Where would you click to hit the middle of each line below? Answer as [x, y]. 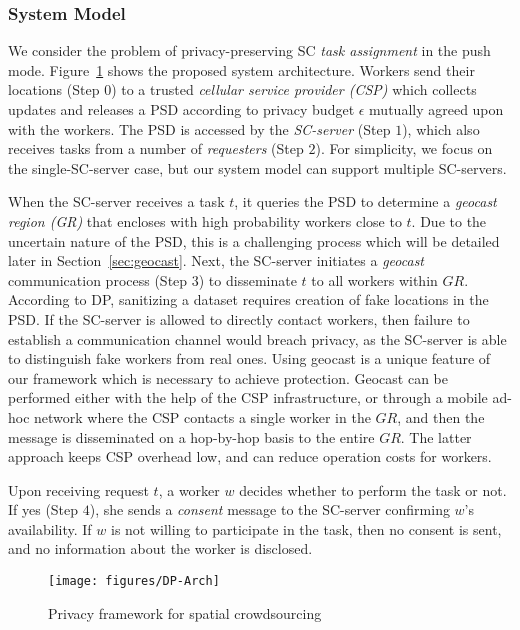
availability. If [50, 528]
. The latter [436, 436]
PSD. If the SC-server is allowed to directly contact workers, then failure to [239, 318]
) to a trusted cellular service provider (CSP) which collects [294, 89]
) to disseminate [247, 279]
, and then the [441, 416]
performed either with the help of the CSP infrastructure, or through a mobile [248, 397]
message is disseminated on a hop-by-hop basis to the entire [191, 436]
